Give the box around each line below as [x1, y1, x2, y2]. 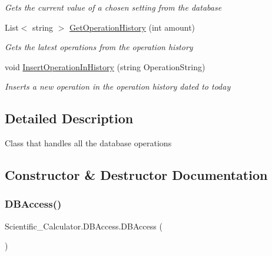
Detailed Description [5, 109, 134, 127]
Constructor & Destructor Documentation [5, 166, 268, 184]
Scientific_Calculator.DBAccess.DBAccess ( [5, 219, 162, 232]
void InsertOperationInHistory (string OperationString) [5, 60, 205, 73]
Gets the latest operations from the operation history [5, 41, 193, 53]
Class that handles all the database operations [5, 137, 172, 149]
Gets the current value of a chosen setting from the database [5, 1, 222, 13]
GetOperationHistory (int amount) [69, 21, 195, 33]
